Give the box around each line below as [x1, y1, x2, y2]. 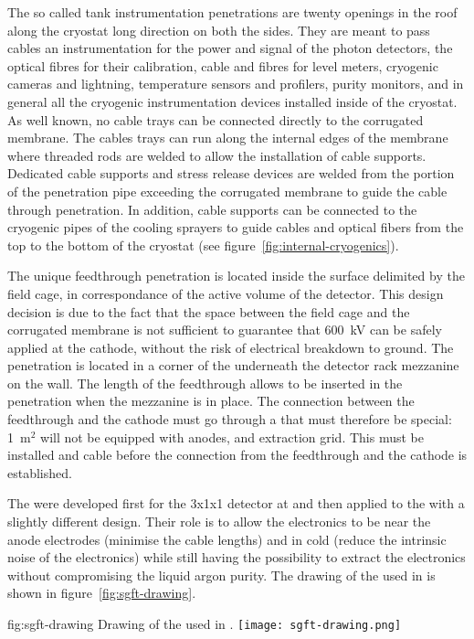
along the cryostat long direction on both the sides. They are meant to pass [7, 20, 430, 39]
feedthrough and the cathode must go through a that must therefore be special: [7, 410, 452, 429]
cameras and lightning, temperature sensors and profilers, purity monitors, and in [7, 74, 464, 93]
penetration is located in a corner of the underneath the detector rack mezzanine [7, 356, 459, 375]
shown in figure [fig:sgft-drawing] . [7, 583, 196, 602]
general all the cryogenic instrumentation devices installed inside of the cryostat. [7, 91, 458, 111]
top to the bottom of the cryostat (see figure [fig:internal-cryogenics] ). [7, 235, 399, 254]
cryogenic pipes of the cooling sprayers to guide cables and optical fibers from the [7, 218, 464, 237]
